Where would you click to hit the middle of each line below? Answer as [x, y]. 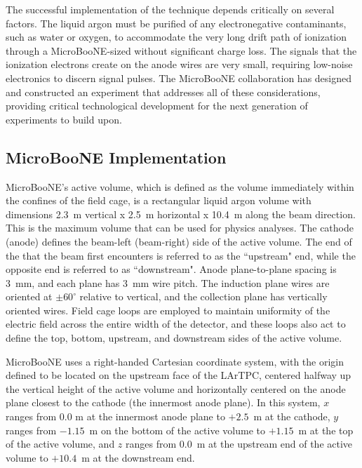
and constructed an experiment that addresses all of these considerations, [163, 92]
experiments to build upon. [64, 119]
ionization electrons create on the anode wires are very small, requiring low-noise [179, 64]
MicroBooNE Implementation [116, 157]
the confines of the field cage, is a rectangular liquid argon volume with [159, 200]
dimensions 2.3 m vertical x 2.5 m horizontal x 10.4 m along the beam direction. [181, 214]
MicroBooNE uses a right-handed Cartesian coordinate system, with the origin [175, 361]
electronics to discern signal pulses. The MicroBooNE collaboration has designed [179, 78]
